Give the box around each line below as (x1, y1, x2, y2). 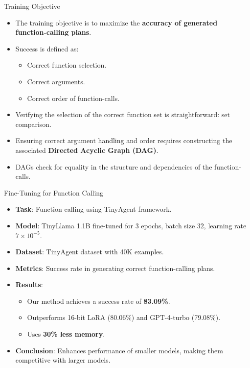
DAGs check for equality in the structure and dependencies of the (15, 161, 212, 172)
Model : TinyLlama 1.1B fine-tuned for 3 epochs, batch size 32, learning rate (15, 220, 247, 230)
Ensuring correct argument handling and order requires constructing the (15, 135, 232, 146)
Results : (15, 279, 43, 290)
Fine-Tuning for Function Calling (4, 187, 104, 197)
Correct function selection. (27, 60, 107, 70)
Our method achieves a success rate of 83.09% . (27, 295, 170, 306)
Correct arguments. (27, 76, 85, 86)
